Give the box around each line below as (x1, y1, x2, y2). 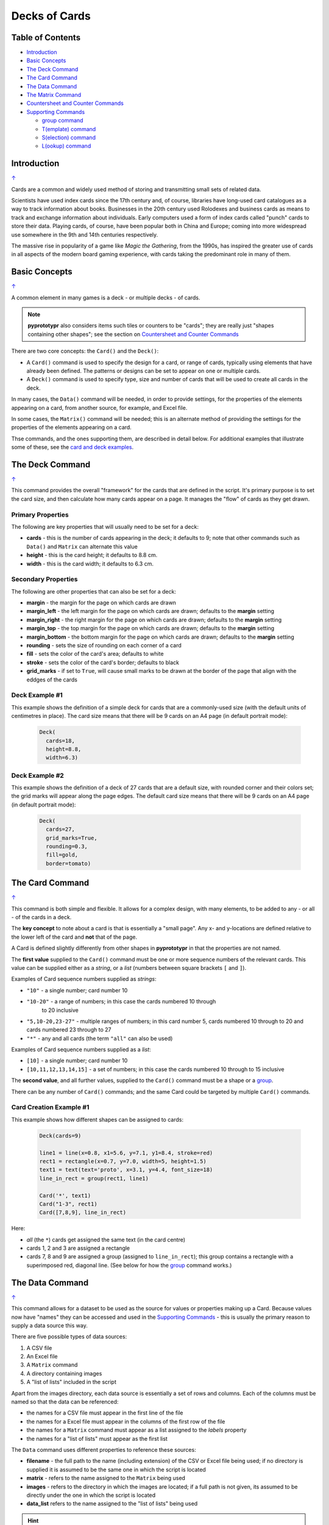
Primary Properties (11, 510, 69, 518)
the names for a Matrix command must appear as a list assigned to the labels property (26, 1426, 247, 1433)
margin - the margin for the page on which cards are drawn (26, 599, 177, 606)
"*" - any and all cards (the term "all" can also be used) (26, 1035, 173, 1042)
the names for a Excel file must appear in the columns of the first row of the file (26, 1418, 225, 1425)
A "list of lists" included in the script (26, 1379, 117, 1386)
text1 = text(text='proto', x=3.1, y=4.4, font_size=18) (39, 1166, 213, 1174)
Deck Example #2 (11, 771, 64, 780)
